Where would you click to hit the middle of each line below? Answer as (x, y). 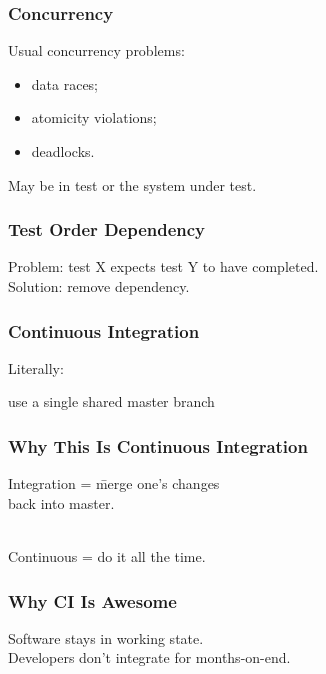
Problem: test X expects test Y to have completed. (163, 266)
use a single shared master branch (111, 401)
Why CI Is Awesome (92, 600)
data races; (65, 83)
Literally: (36, 367)
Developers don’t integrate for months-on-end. (149, 657)
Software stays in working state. (106, 637)
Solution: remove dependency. (99, 286)
